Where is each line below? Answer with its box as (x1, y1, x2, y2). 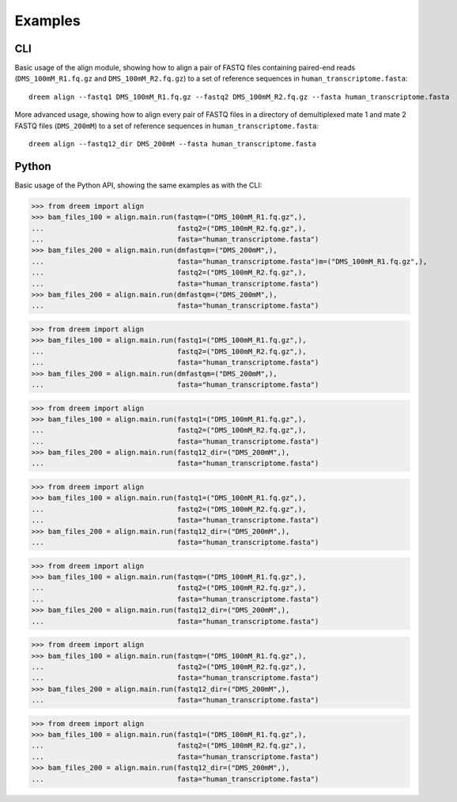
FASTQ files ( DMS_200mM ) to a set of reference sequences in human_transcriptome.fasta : (14, 121, 319, 131)
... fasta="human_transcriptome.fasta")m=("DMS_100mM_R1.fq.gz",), (31, 257, 428, 266)
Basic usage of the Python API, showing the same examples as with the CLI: (14, 180, 262, 190)
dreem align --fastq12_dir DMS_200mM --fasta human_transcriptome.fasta (28, 139, 316, 149)
